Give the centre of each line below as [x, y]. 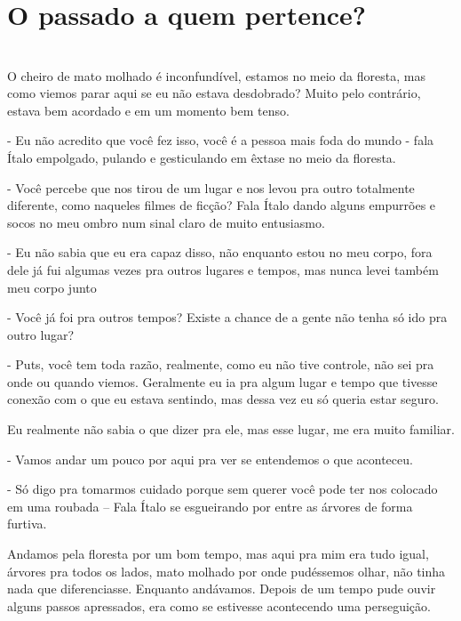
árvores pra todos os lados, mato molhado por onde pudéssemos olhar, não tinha [227, 571]
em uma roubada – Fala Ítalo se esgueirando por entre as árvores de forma [210, 506]
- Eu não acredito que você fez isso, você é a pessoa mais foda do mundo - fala [221, 140]
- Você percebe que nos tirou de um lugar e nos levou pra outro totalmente [211, 187]
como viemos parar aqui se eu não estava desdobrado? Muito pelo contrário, [214, 93]
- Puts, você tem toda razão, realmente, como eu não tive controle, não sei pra [221, 364]
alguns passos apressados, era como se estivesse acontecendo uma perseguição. [219, 605]
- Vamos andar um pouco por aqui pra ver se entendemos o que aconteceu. [210, 459]
